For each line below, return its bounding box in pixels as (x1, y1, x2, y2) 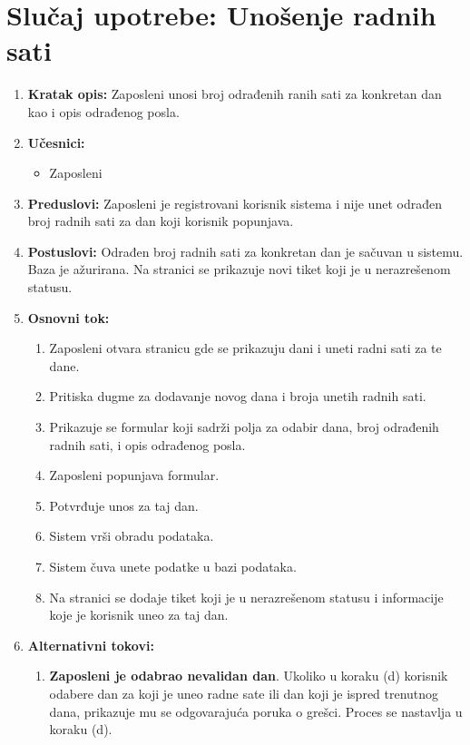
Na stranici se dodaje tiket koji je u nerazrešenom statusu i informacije (49, 587, 444, 606)
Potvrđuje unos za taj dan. (49, 495, 199, 515)
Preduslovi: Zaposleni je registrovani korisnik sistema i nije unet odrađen (27, 193, 442, 212)
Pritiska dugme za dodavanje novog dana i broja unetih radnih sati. (49, 387, 426, 406)
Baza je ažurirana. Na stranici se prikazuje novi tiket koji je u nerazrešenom (27, 260, 451, 279)
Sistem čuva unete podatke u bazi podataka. (49, 557, 297, 575)
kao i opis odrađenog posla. (27, 102, 180, 121)
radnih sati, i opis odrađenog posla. (49, 435, 246, 454)
